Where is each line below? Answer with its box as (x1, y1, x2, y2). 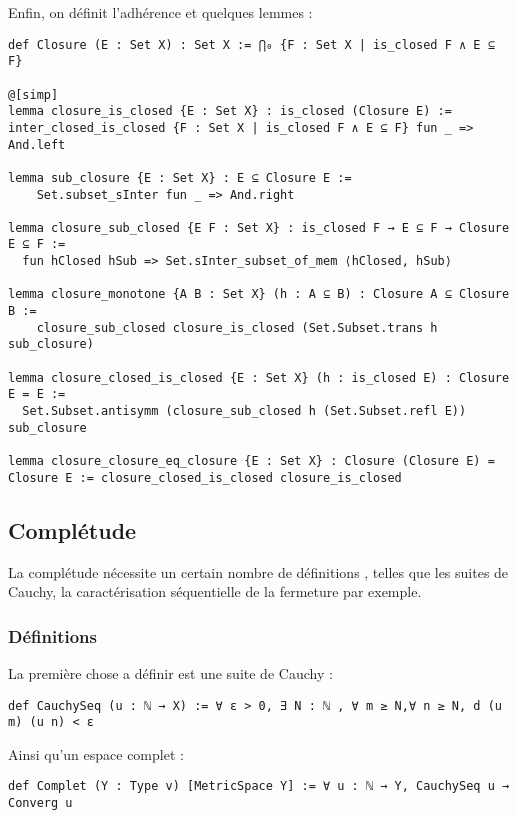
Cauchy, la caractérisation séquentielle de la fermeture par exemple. (8, 581, 422, 602)
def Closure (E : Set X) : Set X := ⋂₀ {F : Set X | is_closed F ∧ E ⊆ (8, 37, 495, 52)
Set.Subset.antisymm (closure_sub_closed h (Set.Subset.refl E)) (22, 404, 467, 419)
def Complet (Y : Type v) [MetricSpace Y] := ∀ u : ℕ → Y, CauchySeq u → (8, 779, 510, 794)
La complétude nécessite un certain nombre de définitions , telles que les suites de (8, 561, 509, 582)
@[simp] (8, 87, 59, 102)
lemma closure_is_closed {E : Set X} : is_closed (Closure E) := (8, 104, 452, 119)
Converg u (8, 796, 73, 811)
